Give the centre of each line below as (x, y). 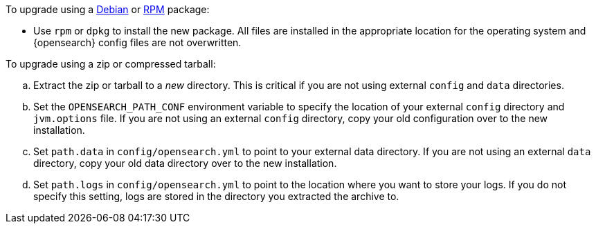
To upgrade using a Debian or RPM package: (108, 9)
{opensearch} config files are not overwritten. (137, 42)
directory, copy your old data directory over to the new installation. (185, 163)
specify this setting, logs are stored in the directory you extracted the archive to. (216, 196)
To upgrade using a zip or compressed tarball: (111, 64)
